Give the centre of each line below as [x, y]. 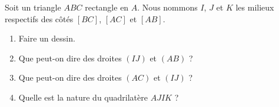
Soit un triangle [33, 7]
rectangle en [107, 7]
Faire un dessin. [47, 38]
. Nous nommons [167, 7]
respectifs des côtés [39, 18]
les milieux [255, 7]
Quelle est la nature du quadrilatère [83, 97]
